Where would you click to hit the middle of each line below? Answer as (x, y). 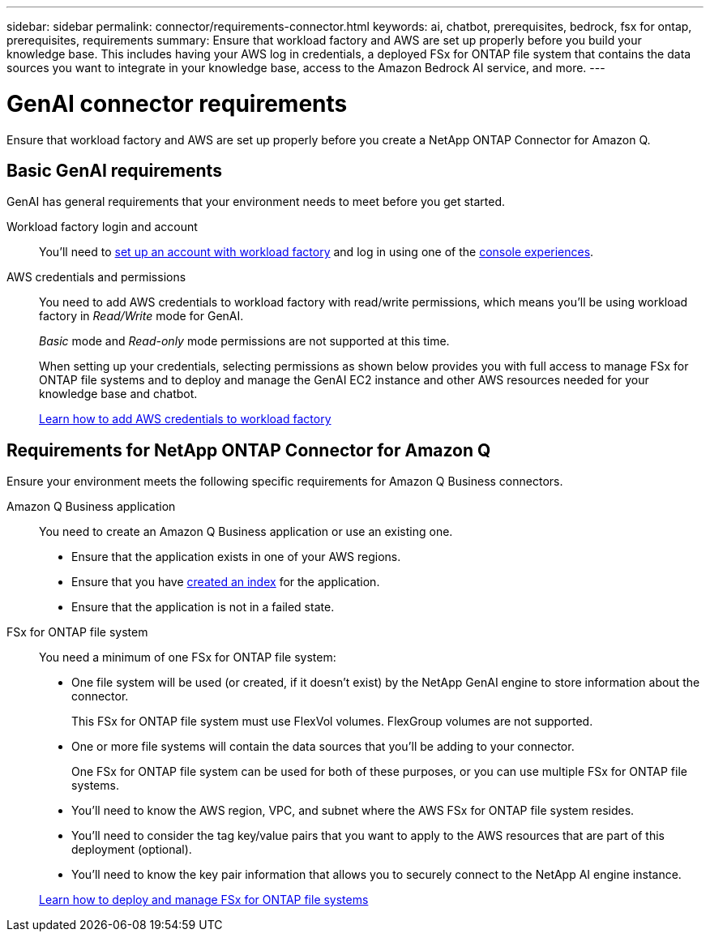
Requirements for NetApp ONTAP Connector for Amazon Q (249, 450)
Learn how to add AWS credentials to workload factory (185, 419)
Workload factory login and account (102, 227)
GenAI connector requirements (177, 103)
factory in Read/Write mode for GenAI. (141, 316)
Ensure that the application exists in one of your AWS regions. (236, 557)
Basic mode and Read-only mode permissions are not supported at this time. (244, 341)
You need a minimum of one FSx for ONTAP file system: (188, 657)
